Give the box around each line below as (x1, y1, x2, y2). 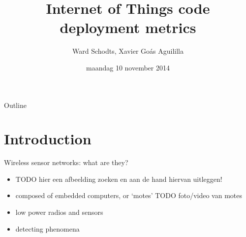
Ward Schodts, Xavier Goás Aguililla (72, 46, 184, 56)
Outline (4, 100, 27, 110)
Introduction (4, 129, 92, 149)
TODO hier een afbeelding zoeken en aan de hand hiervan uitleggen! (15, 173, 222, 184)
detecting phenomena (15, 223, 80, 234)
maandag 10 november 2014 (86, 62, 170, 72)
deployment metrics (60, 17, 196, 37)
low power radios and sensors (15, 207, 103, 217)
